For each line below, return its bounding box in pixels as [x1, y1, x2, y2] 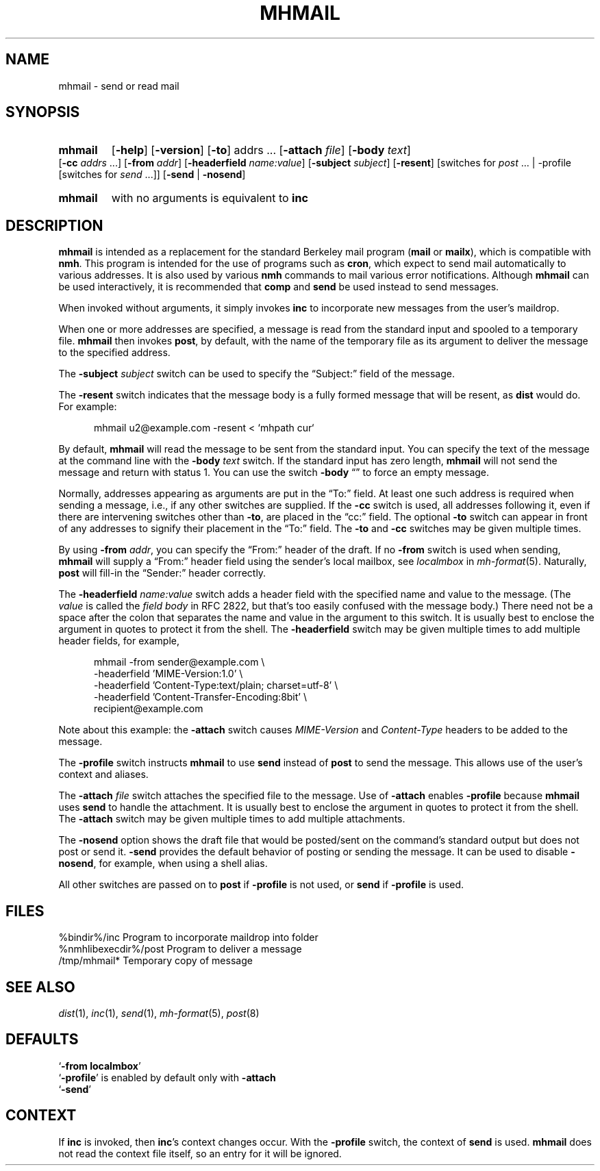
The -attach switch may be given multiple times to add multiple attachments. [58, 813, 405, 825]
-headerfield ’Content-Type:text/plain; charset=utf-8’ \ [94, 679, 338, 692]
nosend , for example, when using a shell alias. [58, 857, 268, 870]
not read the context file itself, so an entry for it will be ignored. [58, 1147, 342, 1159]
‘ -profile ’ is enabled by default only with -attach [58, 1071, 276, 1083]
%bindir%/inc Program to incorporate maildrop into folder [58, 931, 318, 944]
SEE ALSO [5, 978, 75, 996]
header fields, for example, [58, 635, 179, 647]
